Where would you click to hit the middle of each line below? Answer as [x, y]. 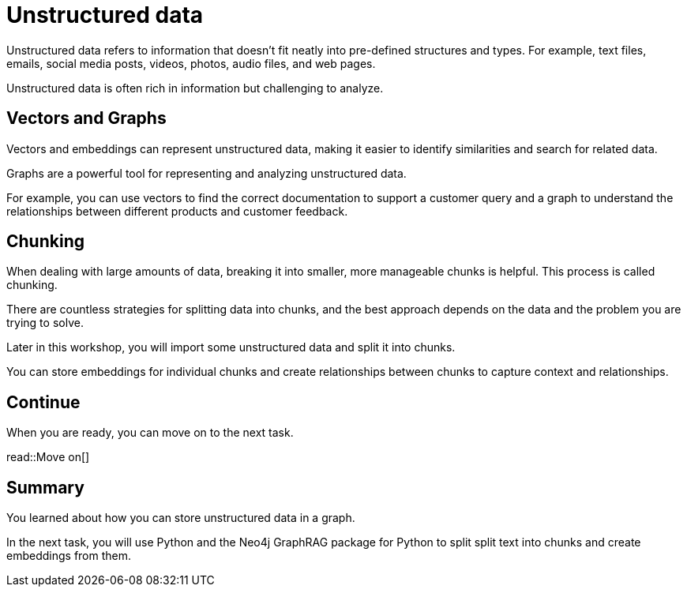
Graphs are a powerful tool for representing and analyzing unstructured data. [206, 173]
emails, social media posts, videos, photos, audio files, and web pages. [191, 63]
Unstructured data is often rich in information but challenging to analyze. [195, 88]
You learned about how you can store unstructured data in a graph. [181, 518]
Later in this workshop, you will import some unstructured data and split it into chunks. [231, 347]
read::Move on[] [48, 457]
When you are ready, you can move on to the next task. [150, 433]
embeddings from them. [69, 556]
